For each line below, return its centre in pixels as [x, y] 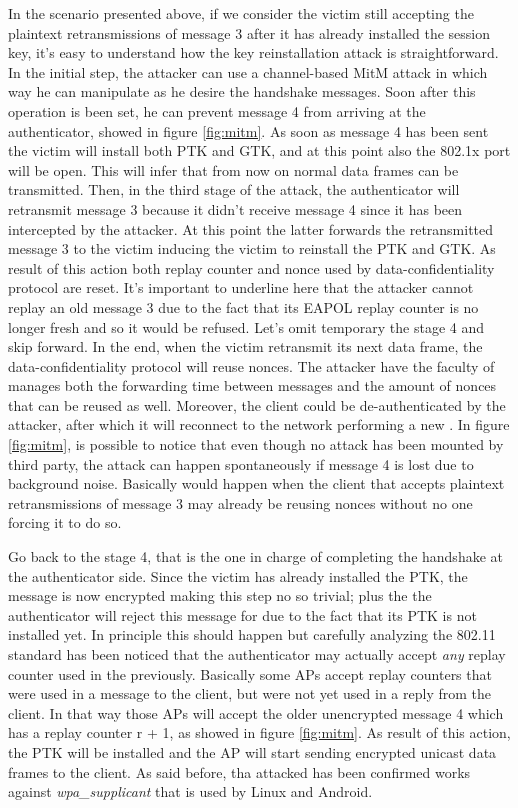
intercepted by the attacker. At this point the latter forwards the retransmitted [251, 228]
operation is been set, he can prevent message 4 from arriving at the [217, 110]
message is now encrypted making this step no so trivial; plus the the [220, 595]
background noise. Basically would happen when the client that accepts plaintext [256, 483]
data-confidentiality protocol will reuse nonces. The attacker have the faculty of [251, 365]
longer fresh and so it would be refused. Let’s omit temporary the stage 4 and [246, 326]
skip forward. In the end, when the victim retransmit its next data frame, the [245, 346]
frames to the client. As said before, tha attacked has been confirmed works [239, 771]
